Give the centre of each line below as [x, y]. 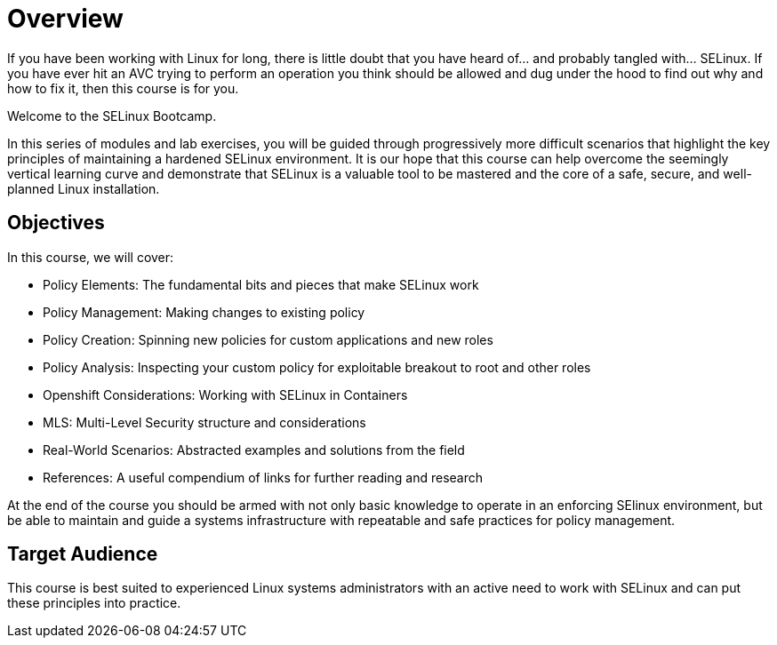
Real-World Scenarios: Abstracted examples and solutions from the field [254, 450]
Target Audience [83, 554]
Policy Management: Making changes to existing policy [204, 312]
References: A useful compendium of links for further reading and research [263, 477]
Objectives [56, 223]
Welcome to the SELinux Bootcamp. [112, 115]
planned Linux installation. [84, 188]
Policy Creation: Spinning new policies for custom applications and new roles [268, 339]
